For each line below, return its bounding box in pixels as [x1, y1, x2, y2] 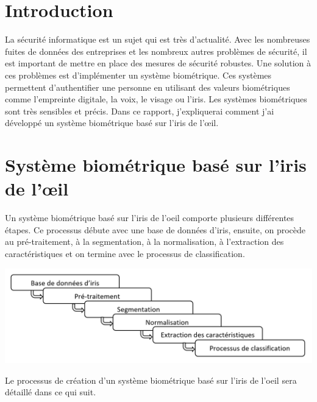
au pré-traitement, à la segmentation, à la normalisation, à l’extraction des [5, 235, 284, 248]
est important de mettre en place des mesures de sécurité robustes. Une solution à [5, 57, 312, 69]
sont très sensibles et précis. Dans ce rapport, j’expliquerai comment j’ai [5, 104, 274, 117]
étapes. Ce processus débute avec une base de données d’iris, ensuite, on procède [5, 223, 306, 236]
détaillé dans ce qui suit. [5, 386, 96, 398]
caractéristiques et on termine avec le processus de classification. [5, 247, 245, 259]
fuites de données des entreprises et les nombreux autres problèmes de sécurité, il [5, 44, 307, 57]
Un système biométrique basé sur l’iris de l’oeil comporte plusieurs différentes [5, 211, 294, 224]
